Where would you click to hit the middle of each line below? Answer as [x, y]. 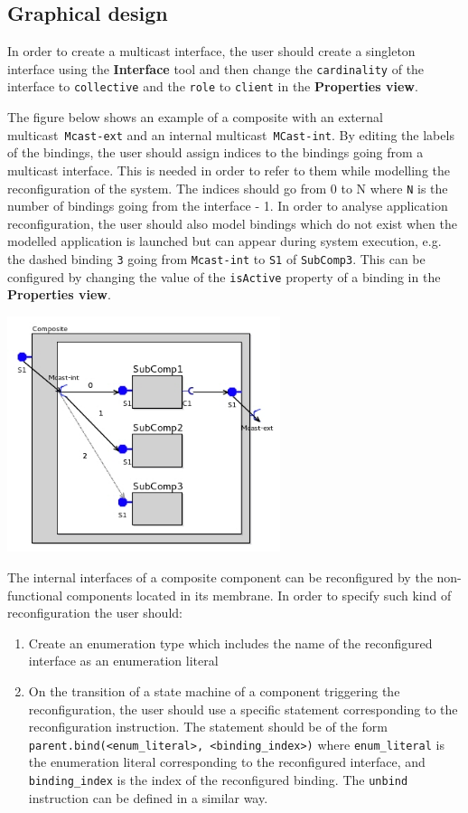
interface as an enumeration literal [123, 661]
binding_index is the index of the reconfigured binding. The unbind [218, 780]
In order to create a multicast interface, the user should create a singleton [211, 51]
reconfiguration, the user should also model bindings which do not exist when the [232, 223]
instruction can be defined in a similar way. [148, 797]
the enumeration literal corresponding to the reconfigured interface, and [227, 762]
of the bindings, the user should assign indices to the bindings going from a [215, 152]
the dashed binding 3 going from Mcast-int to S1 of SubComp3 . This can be [216, 258]
